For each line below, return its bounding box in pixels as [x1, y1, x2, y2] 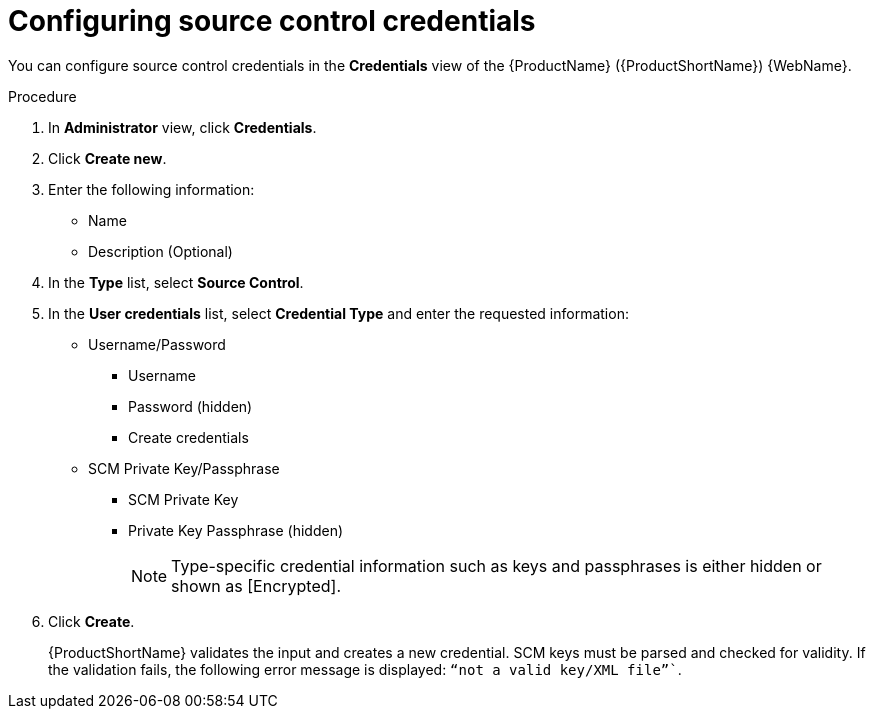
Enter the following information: [48, 180, 255, 198]
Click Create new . [48, 149, 167, 167]
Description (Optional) [88, 242, 233, 260]
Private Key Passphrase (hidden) [128, 521, 344, 539]
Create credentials [128, 428, 249, 446]
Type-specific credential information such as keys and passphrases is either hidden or [171, 555, 822, 576]
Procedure [8, 87, 77, 105]
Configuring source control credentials [8, 4, 536, 38]
